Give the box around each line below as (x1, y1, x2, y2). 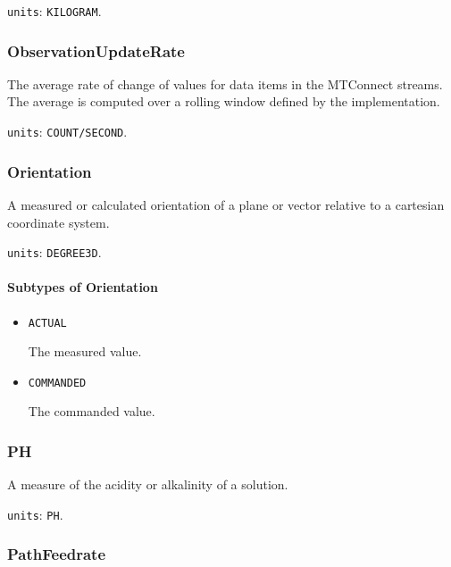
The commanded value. (28, 402, 155, 421)
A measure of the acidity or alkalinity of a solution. (7, 475, 288, 494)
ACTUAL (28, 316, 67, 329)
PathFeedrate (7, 543, 106, 565)
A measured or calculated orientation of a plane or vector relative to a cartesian (7, 195, 445, 213)
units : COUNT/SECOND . (7, 122, 128, 141)
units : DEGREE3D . (7, 243, 102, 262)
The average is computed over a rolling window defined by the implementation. (7, 92, 440, 111)
